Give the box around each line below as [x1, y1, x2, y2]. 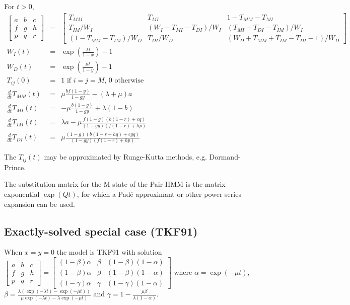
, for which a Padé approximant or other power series [77, 189, 241, 199]
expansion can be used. [4, 198, 75, 209]
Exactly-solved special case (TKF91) [4, 223, 198, 239]
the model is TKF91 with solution [56, 247, 162, 257]
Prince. [4, 162, 26, 172]
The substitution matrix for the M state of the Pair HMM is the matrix [4, 179, 226, 189]
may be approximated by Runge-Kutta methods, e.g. [44, 151, 207, 162]
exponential [4, 189, 40, 199]
